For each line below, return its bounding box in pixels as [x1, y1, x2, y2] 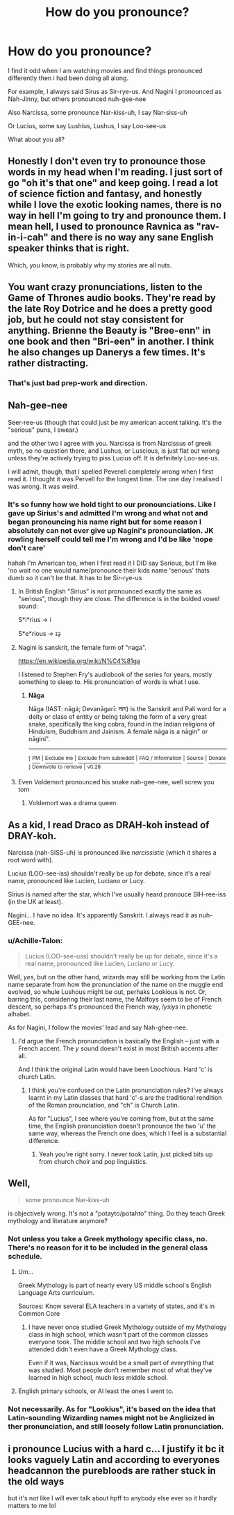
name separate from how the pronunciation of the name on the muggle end [8, 980, 224, 988]
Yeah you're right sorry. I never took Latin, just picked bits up [38, 1150, 213, 1158]
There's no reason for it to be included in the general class [8, 1243, 208, 1252]
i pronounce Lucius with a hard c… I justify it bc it [8, 1443, 225, 1455]
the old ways [8, 1476, 65, 1488]
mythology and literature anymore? [8, 1217, 108, 1225]
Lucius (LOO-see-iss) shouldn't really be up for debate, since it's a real [8, 869, 211, 878]
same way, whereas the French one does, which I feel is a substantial [28, 1129, 227, 1137]
